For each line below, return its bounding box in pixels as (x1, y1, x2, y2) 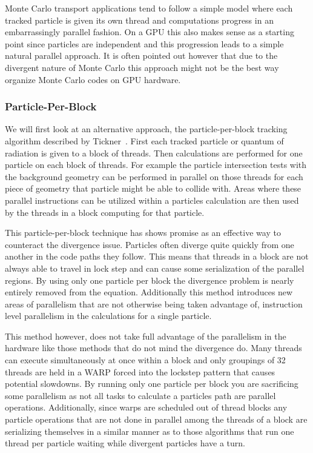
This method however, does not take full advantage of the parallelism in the (5, 329, 286, 342)
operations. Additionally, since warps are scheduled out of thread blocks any (5, 401, 288, 414)
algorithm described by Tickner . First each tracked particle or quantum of (5, 134, 284, 147)
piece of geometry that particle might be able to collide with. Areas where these (5, 182, 301, 195)
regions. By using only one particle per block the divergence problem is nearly (5, 273, 294, 286)
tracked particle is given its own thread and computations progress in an (5, 13, 274, 26)
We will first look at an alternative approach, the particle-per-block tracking (5, 122, 288, 135)
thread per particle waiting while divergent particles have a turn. (5, 437, 245, 449)
